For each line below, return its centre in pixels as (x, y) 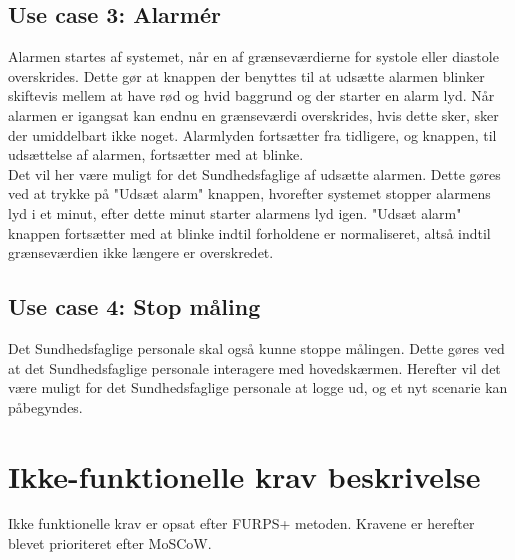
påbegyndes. (45, 406)
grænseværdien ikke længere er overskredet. (141, 252)
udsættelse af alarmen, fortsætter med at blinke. (156, 154)
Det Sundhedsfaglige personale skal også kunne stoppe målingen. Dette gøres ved (256, 347)
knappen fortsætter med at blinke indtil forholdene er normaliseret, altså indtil (249, 232)
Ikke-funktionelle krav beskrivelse (244, 475)
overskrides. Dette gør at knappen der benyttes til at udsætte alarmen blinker (246, 75)
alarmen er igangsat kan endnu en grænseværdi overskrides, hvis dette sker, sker (253, 114)
